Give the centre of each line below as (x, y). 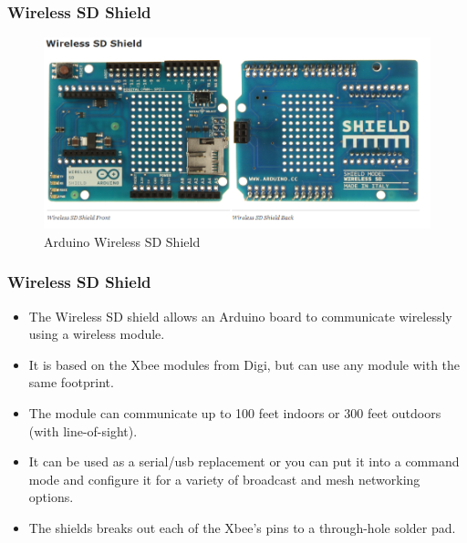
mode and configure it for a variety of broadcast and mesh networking (224, 479)
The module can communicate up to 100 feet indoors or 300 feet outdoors (235, 412)
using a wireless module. (97, 334)
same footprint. (71, 382)
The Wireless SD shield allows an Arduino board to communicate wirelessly (240, 316)
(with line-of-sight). (83, 430)
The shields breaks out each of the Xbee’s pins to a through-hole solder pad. (242, 527)
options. (51, 497)
